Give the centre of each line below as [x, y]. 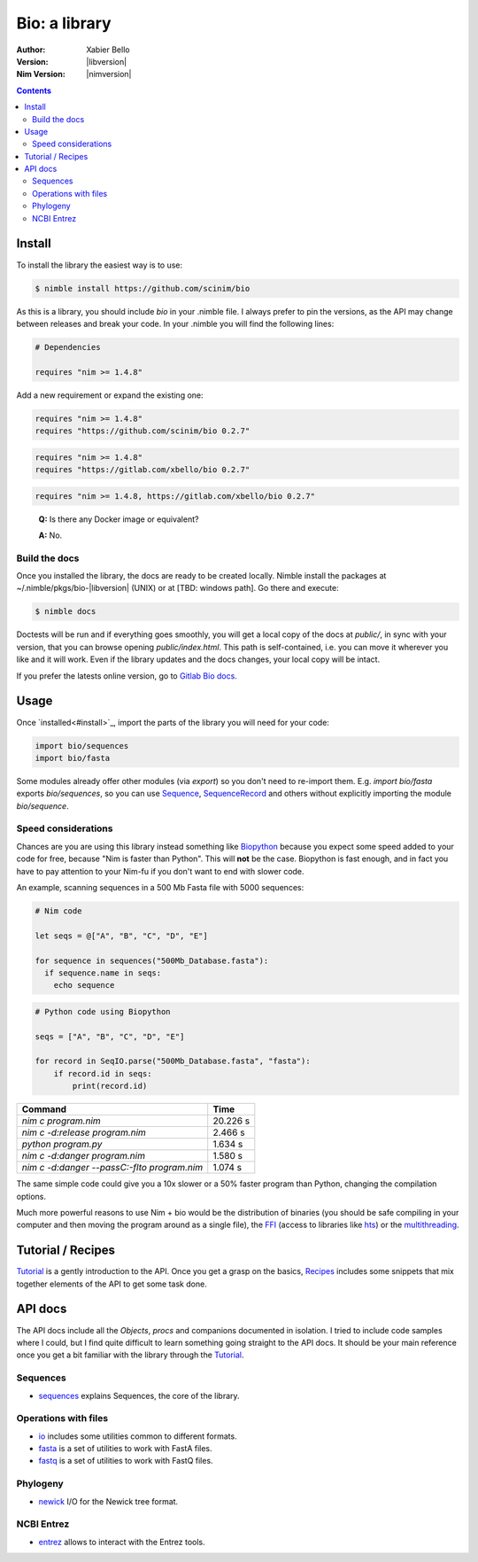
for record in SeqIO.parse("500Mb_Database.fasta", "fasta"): [173, 1061]
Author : [31, 50]
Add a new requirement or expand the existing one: [110, 395]
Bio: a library [64, 23]
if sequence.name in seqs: [103, 973]
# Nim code [58, 911]
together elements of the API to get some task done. [112, 1284]
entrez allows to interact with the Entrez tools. [122, 1542]
